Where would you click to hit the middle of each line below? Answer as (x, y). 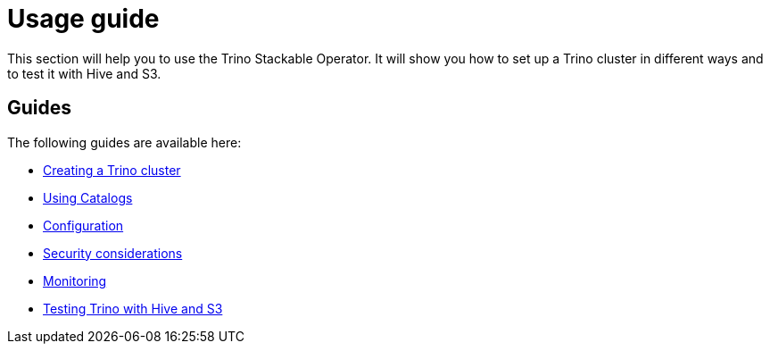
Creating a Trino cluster (112, 170)
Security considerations (113, 253)
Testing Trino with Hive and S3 (133, 308)
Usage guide (83, 19)
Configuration (83, 225)
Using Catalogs (88, 197)
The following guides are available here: (124, 142)
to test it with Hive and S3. (84, 73)
